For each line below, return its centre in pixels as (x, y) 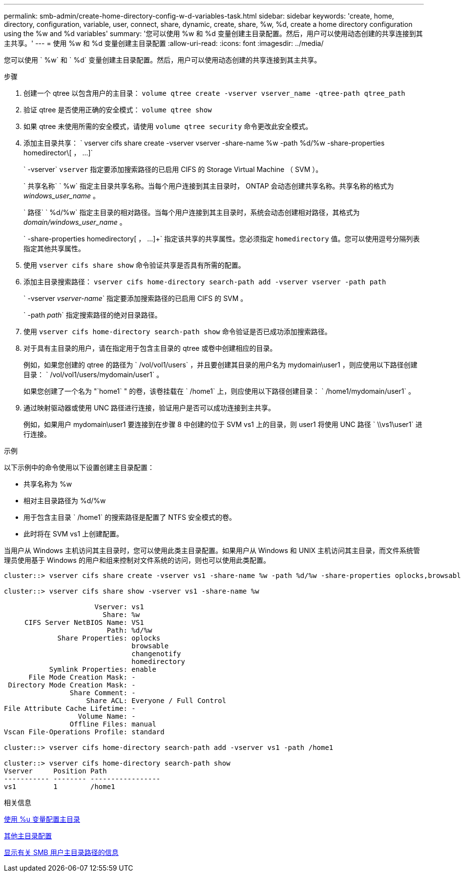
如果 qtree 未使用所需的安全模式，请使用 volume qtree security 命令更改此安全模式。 (168, 126)
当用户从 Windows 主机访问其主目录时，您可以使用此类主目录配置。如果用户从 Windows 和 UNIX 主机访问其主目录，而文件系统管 (212, 550)
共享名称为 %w (48, 484)
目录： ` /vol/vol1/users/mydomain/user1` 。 (94, 374)
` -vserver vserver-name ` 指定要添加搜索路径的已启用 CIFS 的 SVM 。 (136, 298)
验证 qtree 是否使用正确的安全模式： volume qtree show (118, 110)
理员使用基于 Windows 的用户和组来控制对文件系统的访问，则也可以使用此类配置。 (137, 560)
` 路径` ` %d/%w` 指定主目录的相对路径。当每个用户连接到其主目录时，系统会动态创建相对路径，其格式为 (192, 212)
